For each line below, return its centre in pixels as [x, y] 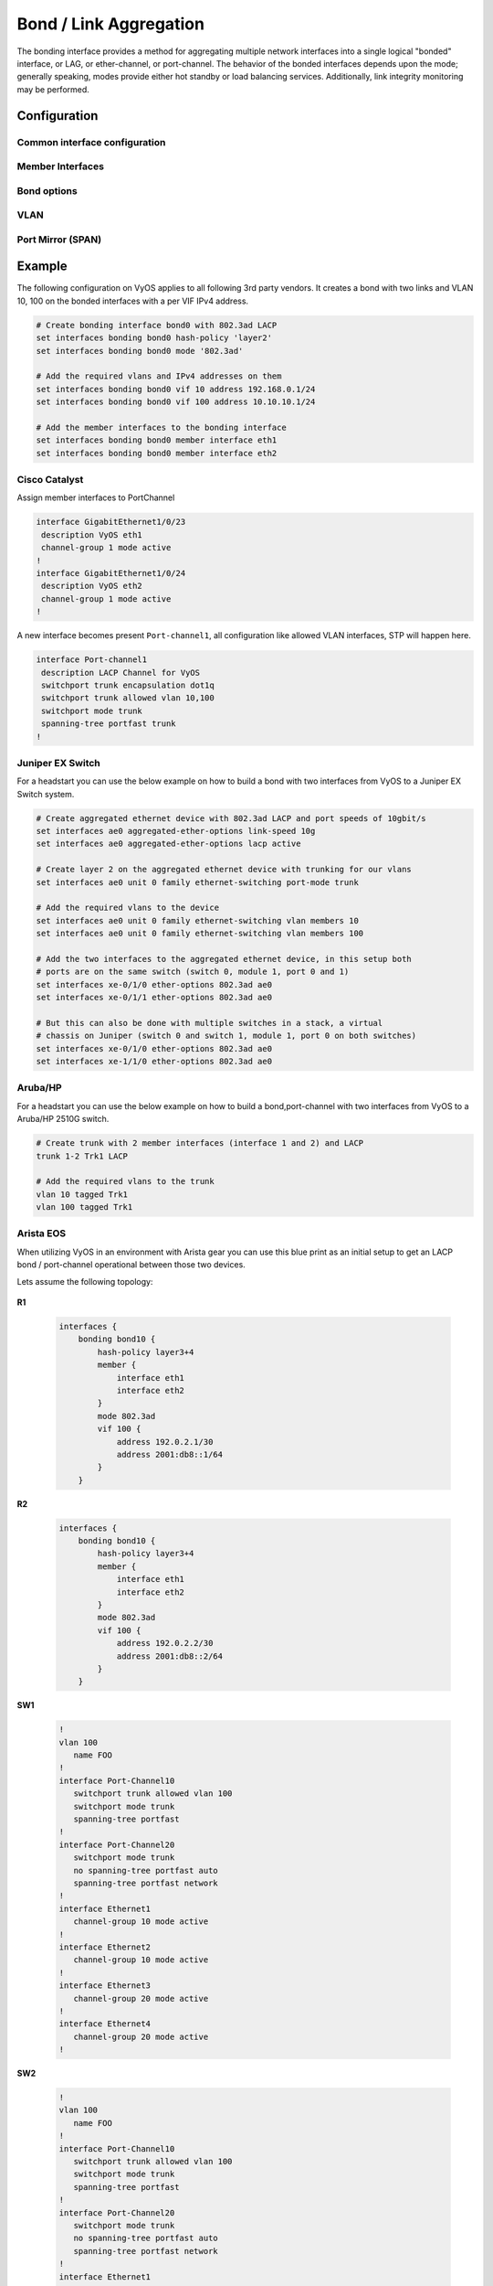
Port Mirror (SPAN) [59, 240]
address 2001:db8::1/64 [170, 1454]
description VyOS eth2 [92, 586]
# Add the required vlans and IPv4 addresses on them [159, 376]
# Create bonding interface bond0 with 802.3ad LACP [157, 325]
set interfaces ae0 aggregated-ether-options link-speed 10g [176, 831]
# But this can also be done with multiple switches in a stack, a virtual [210, 1023]
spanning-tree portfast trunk [109, 724]
